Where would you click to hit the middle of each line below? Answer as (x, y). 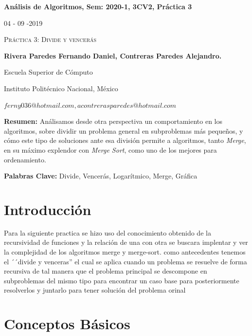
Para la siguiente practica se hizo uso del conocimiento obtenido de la (108, 232)
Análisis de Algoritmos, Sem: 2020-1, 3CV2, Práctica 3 (98, 6)
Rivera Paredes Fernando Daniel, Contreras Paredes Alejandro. (113, 55)
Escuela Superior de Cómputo (48, 72)
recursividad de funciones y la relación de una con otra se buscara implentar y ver (126, 242)
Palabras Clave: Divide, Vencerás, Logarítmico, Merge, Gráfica (101, 176)
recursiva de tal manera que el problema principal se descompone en (106, 271)
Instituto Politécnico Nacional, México (61, 88)
